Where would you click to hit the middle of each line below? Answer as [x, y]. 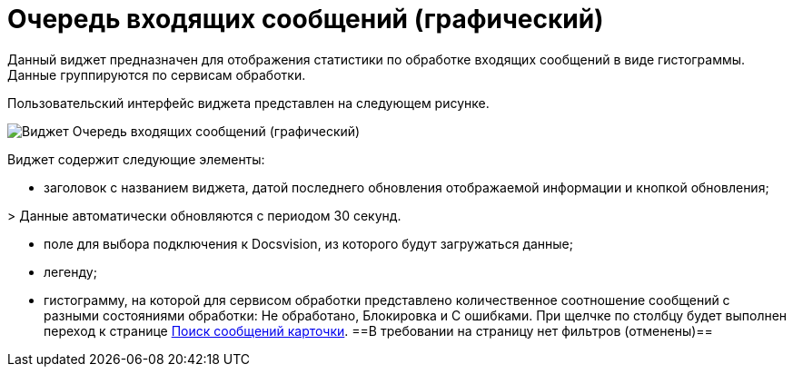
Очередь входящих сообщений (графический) [306, 19]
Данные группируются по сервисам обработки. [157, 74]
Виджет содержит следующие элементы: [136, 159]
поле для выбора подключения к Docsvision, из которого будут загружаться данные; [308, 243]
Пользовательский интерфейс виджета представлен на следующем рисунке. [248, 103]
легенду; [70, 271]
